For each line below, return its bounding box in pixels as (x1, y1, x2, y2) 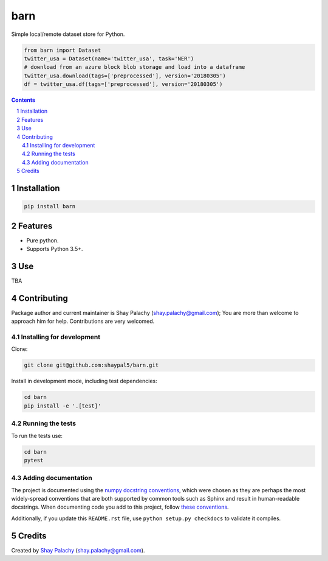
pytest (24, 457, 44, 464)
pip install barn (24, 203, 76, 210)
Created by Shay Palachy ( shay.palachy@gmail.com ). (11, 546, 145, 554)
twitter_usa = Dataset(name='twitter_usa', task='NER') (24, 55, 194, 62)
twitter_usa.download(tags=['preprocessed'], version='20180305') (24, 72, 226, 79)
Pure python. (26, 236, 59, 244)
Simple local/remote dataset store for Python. (11, 30, 125, 38)
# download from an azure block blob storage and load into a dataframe (24, 64, 245, 71)
